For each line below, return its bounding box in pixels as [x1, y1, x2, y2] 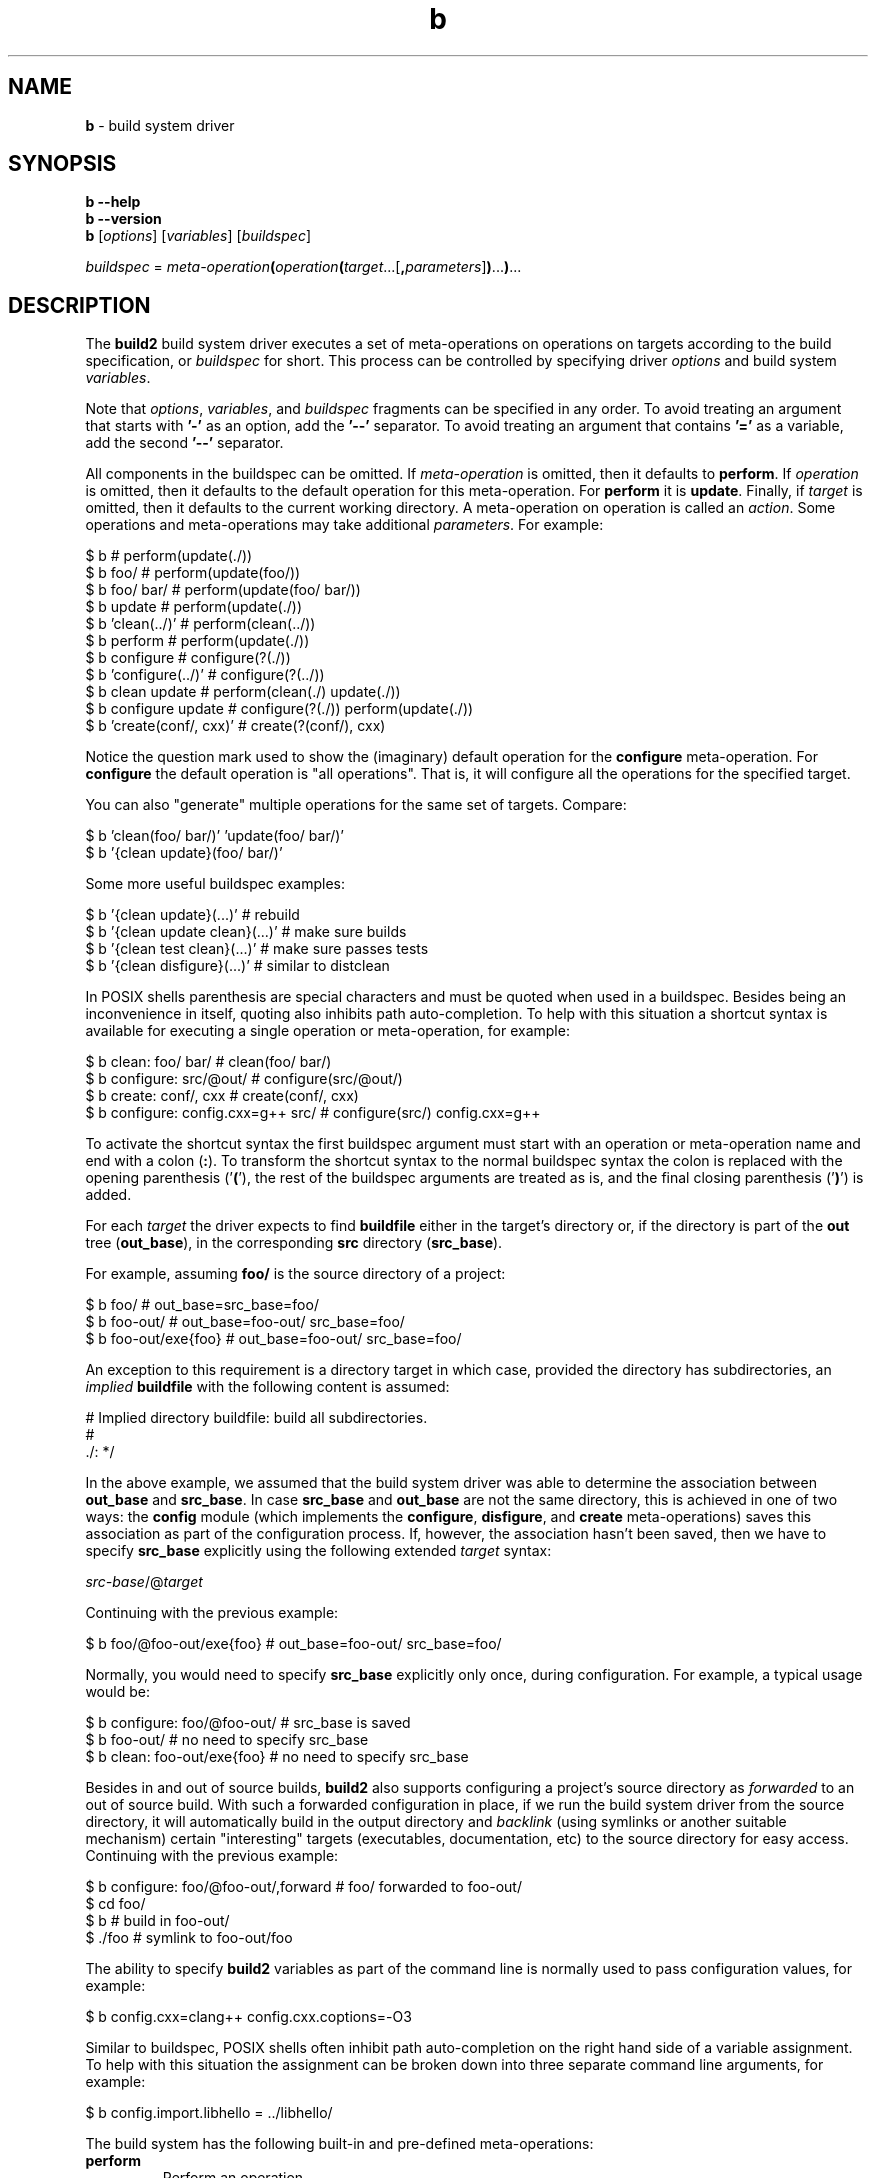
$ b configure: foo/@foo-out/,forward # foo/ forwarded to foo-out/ [85, 1878, 522, 1896]
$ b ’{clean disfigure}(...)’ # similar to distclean [85, 957, 390, 975]
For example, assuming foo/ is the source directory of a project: [85, 1265, 506, 1283]
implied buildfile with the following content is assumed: [85, 1378, 450, 1396]
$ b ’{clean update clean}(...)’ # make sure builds [85, 923, 407, 941]
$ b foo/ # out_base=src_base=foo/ [85, 1296, 319, 1314]
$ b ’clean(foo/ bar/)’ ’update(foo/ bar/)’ [85, 827, 344, 845]
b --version [85, 210, 162, 228]
